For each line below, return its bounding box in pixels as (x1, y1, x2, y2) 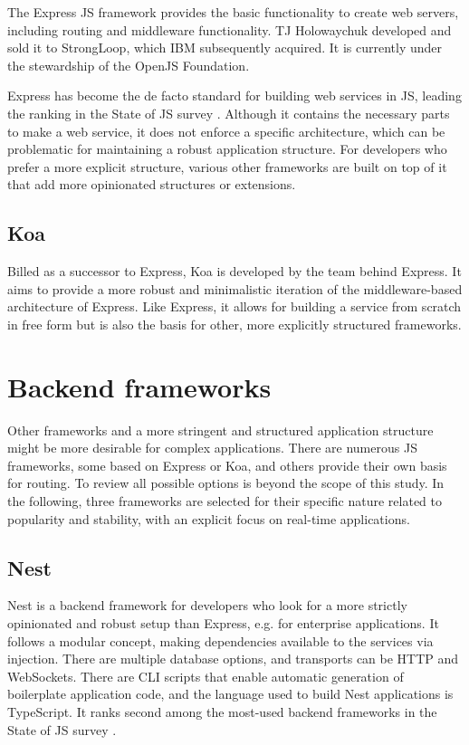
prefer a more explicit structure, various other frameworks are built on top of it (7, 157, 447, 176)
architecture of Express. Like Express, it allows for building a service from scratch (7, 297, 462, 316)
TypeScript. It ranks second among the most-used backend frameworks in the (7, 702, 437, 721)
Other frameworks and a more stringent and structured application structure (7, 420, 434, 439)
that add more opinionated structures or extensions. (7, 175, 296, 194)
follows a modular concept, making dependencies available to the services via (7, 631, 434, 650)
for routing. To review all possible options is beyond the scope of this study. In (7, 473, 445, 492)
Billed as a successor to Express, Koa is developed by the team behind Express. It (7, 262, 462, 281)
